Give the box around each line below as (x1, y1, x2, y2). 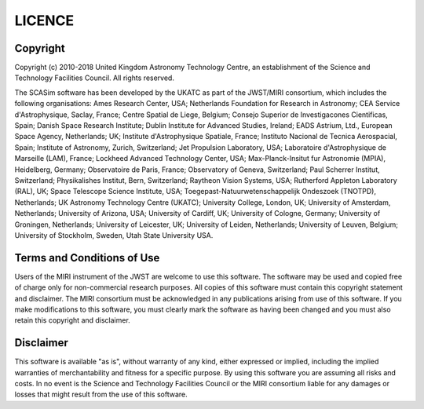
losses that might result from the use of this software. (14, 389, 188, 400)
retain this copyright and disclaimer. (14, 316, 131, 325)
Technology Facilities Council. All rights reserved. (14, 73, 174, 82)
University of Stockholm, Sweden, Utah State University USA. (14, 230, 214, 239)
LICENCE (14, 12, 75, 29)
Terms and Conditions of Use (14, 251, 160, 265)
